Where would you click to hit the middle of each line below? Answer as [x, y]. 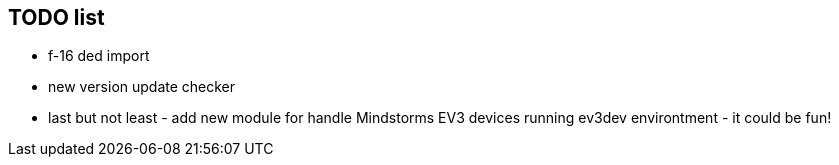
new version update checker [142, 87]
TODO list [56, 17]
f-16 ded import [99, 56]
